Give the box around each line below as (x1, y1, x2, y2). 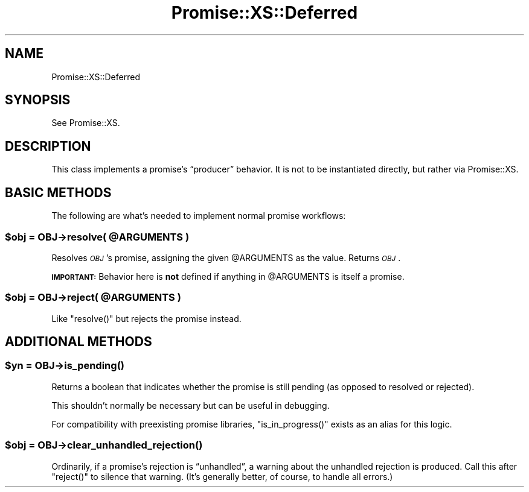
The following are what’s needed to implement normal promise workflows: (51, 210, 346, 221)
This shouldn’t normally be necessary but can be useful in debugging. (51, 400, 330, 411)
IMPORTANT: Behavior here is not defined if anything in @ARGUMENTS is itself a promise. (51, 271, 405, 282)
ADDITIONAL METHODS (5, 334, 152, 350)
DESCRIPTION (5, 138, 91, 154)
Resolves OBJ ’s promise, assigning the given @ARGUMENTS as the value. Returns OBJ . (51, 252, 401, 263)
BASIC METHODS (5, 184, 112, 200)
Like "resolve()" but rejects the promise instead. (51, 313, 242, 324)
